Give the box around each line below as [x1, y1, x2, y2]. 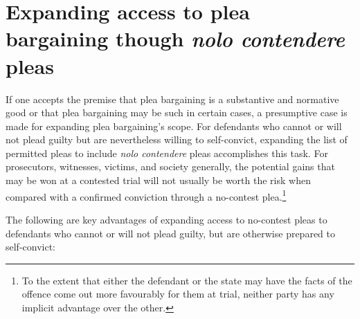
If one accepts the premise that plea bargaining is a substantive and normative [6, 91, 339, 106]
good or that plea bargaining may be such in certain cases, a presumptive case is [6, 105, 348, 120]
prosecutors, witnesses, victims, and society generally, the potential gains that [6, 159, 335, 174]
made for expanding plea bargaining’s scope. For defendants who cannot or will [6, 118, 342, 133]
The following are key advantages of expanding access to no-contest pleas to [6, 212, 327, 226]
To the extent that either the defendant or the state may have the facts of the [21, 273, 352, 287]
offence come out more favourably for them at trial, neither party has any [21, 286, 334, 301]
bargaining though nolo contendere [6, 24, 345, 53]
